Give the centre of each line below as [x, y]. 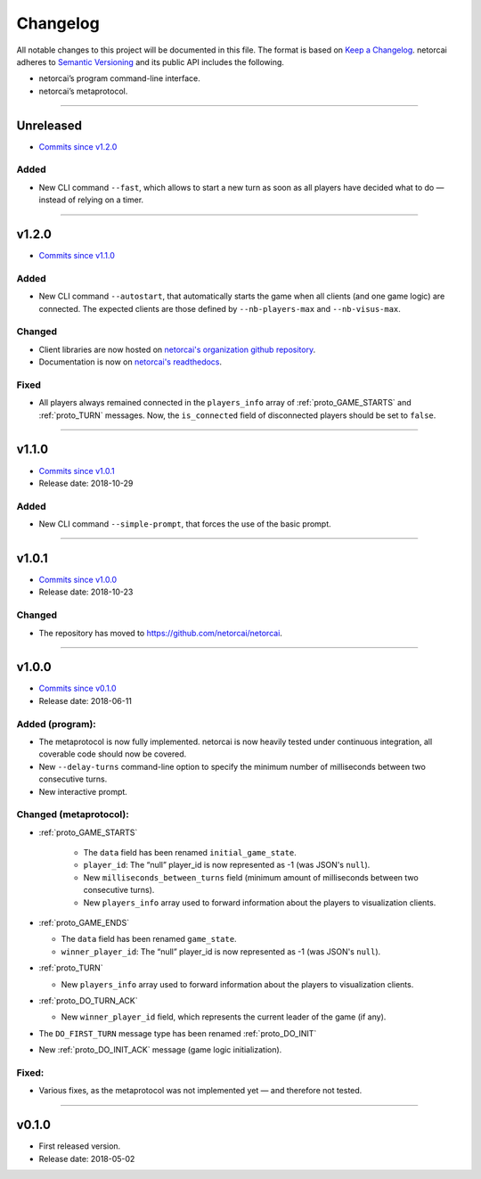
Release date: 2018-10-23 [86, 592]
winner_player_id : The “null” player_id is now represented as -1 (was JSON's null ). [221, 951]
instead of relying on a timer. [91, 200]
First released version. [80, 1146]
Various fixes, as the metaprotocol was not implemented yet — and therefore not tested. [200, 1091]
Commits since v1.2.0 [78, 146]
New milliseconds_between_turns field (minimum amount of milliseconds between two [251, 877]
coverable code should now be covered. [113, 754]
